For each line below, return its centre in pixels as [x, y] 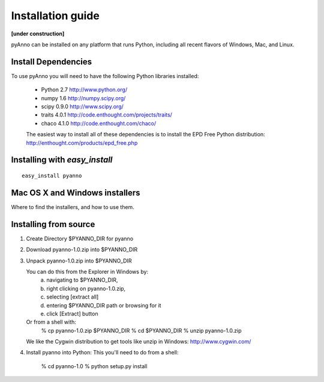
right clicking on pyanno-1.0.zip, [86, 288]
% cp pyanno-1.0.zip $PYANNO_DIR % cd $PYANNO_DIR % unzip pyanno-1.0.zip [141, 330]
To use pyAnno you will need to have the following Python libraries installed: [105, 76]
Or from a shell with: [51, 322]
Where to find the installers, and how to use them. [73, 207]
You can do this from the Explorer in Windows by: [87, 271]
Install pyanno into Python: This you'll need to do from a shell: [102, 353]
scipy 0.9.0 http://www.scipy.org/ [82, 107]
